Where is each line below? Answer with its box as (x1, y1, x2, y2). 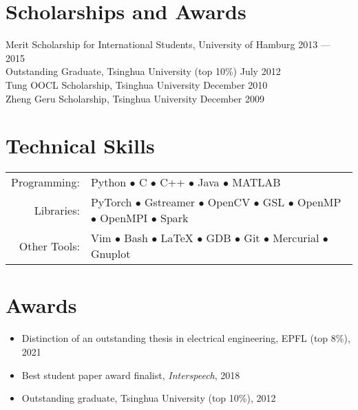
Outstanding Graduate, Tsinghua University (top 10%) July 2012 (6, 64, 281, 78)
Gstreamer (144, 194, 196, 211)
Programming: (11, 174, 80, 191)
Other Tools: (19, 237, 80, 254)
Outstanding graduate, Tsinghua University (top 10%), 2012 (21, 391, 276, 405)
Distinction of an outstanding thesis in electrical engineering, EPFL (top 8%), (21, 331, 350, 345)
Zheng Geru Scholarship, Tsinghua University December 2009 (6, 91, 264, 105)
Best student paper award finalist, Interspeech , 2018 (21, 367, 240, 382)
